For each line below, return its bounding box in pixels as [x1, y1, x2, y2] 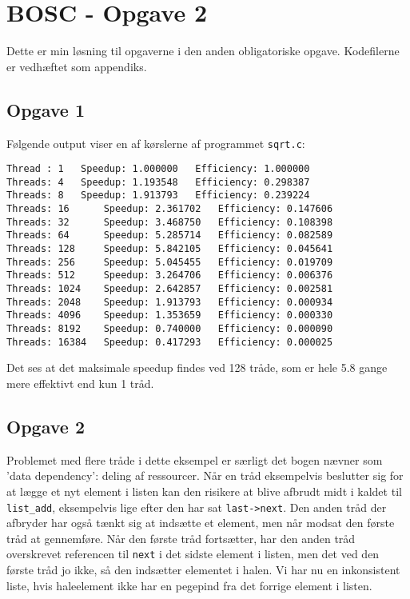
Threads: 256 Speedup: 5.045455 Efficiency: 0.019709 [6, 256, 333, 268]
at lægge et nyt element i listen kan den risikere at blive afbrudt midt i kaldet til [6, 482, 402, 499]
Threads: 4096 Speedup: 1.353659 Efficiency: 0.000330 [6, 309, 333, 321]
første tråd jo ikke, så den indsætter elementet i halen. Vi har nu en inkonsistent [6, 561, 400, 578]
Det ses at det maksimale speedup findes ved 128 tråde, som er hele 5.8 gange [6, 359, 388, 376]
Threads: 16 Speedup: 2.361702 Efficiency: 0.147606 [6, 203, 333, 215]
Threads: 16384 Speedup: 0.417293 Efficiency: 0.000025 [6, 336, 333, 348]
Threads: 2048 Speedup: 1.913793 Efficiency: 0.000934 [6, 296, 333, 308]
